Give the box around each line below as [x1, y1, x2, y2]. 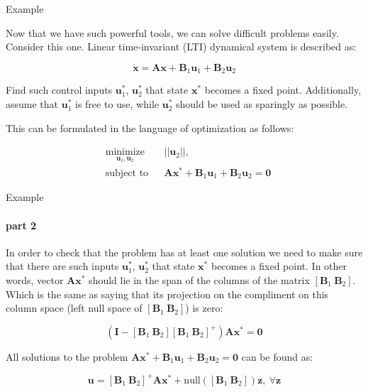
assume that [6, 97, 59, 111]
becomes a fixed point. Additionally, [204, 82, 362, 97]
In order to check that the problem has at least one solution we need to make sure [6, 244, 363, 259]
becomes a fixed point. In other [211, 258, 347, 273]
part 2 [6, 217, 37, 232]
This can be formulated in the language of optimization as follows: [6, 120, 294, 135]
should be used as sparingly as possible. [175, 97, 348, 111]
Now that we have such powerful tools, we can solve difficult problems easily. [6, 25, 339, 40]
